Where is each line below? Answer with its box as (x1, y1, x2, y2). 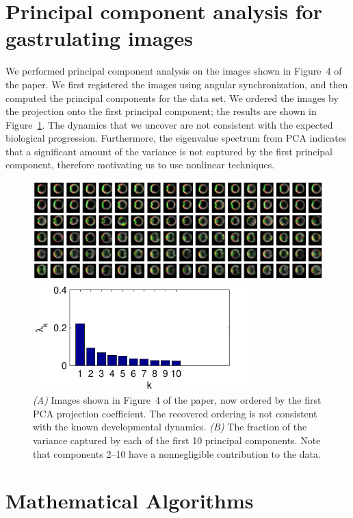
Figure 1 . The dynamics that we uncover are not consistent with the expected (5, 117, 333, 131)
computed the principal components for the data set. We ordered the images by (5, 90, 339, 105)
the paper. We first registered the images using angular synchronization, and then (5, 77, 348, 91)
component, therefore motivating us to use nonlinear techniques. (5, 157, 275, 172)
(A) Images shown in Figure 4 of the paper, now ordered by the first (33, 393, 322, 407)
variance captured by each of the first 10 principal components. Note (33, 432, 321, 447)
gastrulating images (5, 24, 193, 52)
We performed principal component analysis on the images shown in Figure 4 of (5, 64, 342, 78)
